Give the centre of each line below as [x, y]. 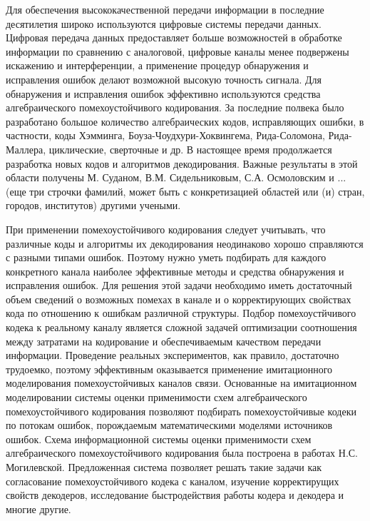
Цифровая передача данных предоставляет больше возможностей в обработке [174, 37]
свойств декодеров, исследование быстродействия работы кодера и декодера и [175, 495]
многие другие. [38, 509]
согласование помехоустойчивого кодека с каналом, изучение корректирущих [173, 481]
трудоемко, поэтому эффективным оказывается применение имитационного [169, 369]
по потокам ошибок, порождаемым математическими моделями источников [169, 425]
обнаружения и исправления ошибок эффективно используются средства [163, 93]
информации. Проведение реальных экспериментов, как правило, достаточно [173, 355]
